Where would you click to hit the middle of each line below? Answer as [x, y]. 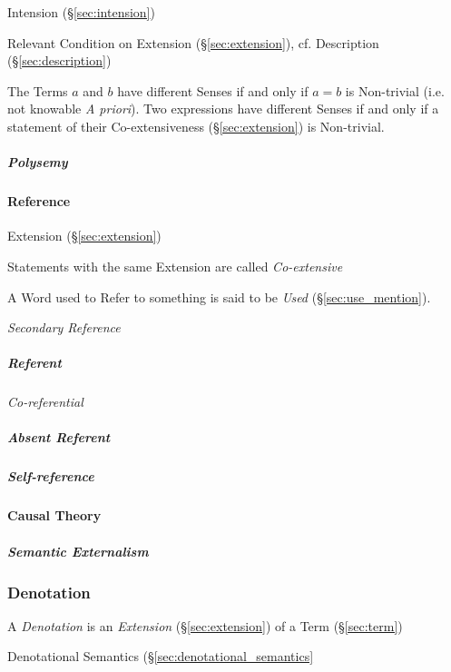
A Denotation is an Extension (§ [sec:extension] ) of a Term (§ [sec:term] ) [205, 625]
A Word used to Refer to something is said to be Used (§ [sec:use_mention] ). [219, 296]
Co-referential [45, 402]
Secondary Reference [64, 327]
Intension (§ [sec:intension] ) [81, 12]
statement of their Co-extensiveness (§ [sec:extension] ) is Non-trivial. [196, 126]
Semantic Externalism [78, 551]
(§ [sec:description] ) [59, 60]
